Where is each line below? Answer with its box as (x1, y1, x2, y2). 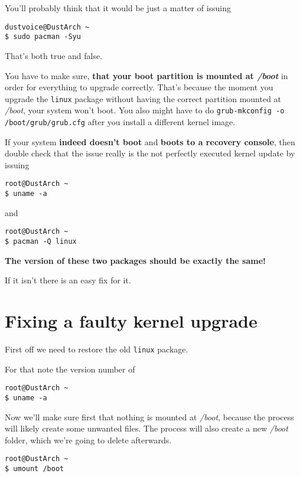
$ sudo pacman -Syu (5, 32, 81, 41)
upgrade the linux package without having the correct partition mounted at (5, 92, 282, 104)
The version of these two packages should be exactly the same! (5, 254, 266, 266)
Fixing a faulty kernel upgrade (5, 309, 257, 333)
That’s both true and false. (5, 49, 103, 61)
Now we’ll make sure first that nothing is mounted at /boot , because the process (5, 410, 294, 423)
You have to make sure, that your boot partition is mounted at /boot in (5, 69, 288, 81)
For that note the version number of (5, 362, 135, 375)
